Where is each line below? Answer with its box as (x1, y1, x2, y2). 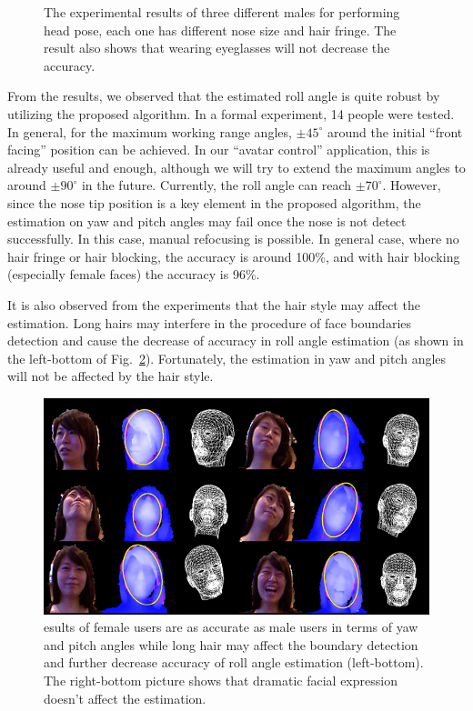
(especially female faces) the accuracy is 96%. (7, 265, 260, 284)
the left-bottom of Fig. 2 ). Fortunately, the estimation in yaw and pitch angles (7, 348, 447, 367)
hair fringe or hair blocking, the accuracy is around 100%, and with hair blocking (7, 246, 460, 265)
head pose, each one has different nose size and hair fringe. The (44, 20, 397, 39)
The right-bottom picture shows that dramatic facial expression (44, 671, 398, 690)
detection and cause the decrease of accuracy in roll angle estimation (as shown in (7, 331, 464, 350)
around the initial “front (327, 122, 463, 141)
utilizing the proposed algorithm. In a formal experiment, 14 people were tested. (7, 104, 455, 123)
